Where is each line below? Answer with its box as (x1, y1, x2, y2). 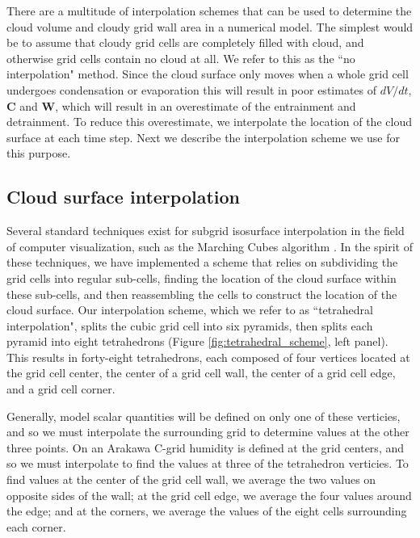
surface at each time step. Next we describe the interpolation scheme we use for (6, 128, 400, 145)
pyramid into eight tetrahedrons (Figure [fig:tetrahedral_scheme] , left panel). (6, 333, 388, 350)
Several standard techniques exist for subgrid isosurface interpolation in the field (6, 222, 405, 239)
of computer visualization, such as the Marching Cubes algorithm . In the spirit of (6, 237, 414, 254)
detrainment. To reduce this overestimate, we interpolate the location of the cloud (6, 113, 412, 130)
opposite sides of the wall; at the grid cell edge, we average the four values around (6, 486, 412, 503)
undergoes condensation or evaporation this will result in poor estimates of (6, 81, 377, 98)
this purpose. (6, 145, 71, 162)
